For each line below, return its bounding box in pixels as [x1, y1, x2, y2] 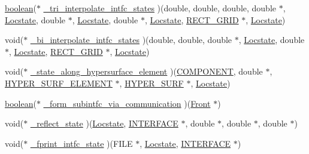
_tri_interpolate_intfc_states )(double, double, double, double [43, 2, 277, 14]
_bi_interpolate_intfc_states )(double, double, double [30, 33, 232, 46]
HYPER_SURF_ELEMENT [5, 76, 113, 89]
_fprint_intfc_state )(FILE [30, 137, 133, 149]
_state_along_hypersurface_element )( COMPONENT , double [30, 65, 263, 78]
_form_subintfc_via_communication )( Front [43, 97, 211, 109]
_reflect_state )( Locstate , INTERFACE [30, 117, 178, 130]
